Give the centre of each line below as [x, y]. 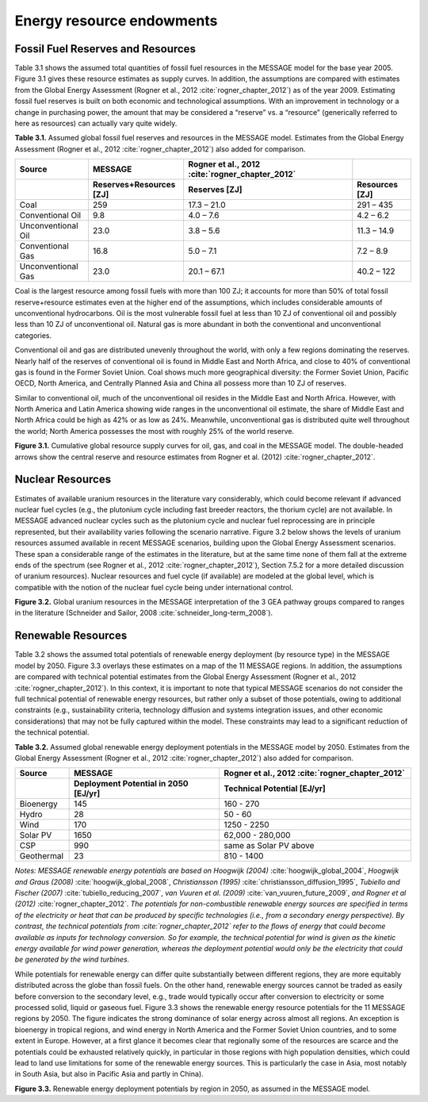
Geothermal [41, 856]
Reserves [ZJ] [215, 190]
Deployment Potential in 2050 [132, 784]
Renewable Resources [71, 636]
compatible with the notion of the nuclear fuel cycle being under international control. [154, 587]
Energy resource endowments [116, 21]
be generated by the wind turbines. [72, 959]
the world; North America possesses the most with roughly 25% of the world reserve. [155, 431]
